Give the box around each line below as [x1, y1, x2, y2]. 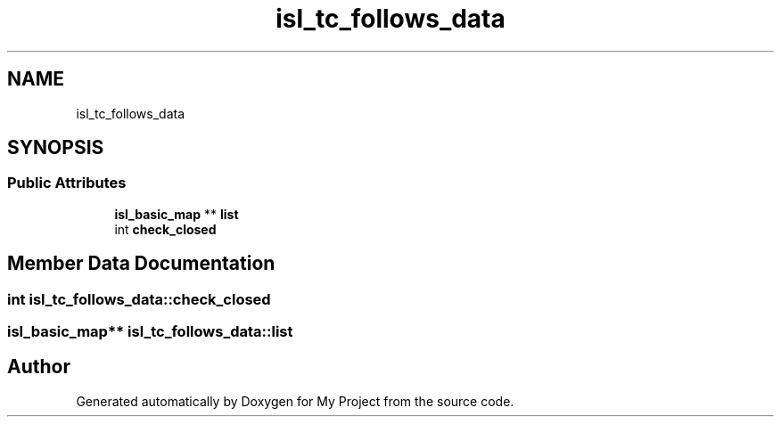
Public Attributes [7, 174, 127, 192]
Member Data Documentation [7, 252, 275, 275]
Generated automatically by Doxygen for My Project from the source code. [76, 393, 514, 409]
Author [7, 355, 70, 379]
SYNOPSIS [7, 136, 104, 159]
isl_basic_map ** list [114, 206, 239, 222]
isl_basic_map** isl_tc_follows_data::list [7, 322, 293, 341]
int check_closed [114, 221, 217, 237]
